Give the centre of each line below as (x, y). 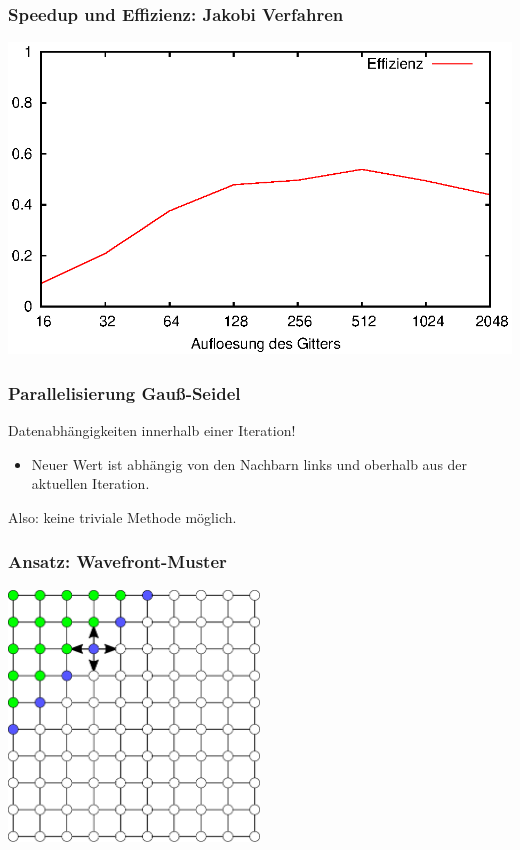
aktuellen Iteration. (90, 483)
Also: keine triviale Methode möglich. (122, 516)
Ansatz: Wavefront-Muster (117, 561)
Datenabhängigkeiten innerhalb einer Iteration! (152, 430)
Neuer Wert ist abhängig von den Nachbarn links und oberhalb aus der (249, 463)
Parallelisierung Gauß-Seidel (124, 392)
